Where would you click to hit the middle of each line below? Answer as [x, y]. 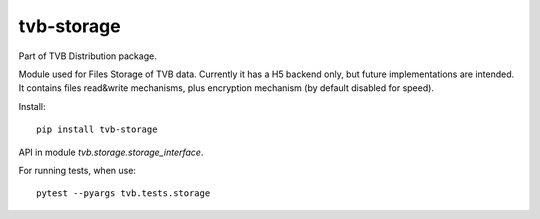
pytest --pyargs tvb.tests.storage [123, 193]
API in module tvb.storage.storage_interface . [111, 152]
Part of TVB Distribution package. [87, 56]
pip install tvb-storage [97, 129]
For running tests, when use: [77, 170]
